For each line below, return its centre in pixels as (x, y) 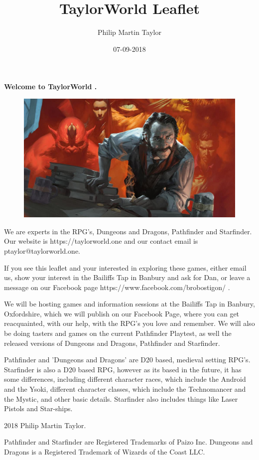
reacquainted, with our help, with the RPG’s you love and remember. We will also (129, 323)
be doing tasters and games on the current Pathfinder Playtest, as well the (118, 333)
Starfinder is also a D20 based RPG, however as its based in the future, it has (123, 369)
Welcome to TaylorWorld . (51, 86)
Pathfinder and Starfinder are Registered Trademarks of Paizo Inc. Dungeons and (129, 442)
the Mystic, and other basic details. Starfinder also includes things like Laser (121, 398)
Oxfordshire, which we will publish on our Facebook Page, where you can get (122, 313)
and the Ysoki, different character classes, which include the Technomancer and (125, 389)
